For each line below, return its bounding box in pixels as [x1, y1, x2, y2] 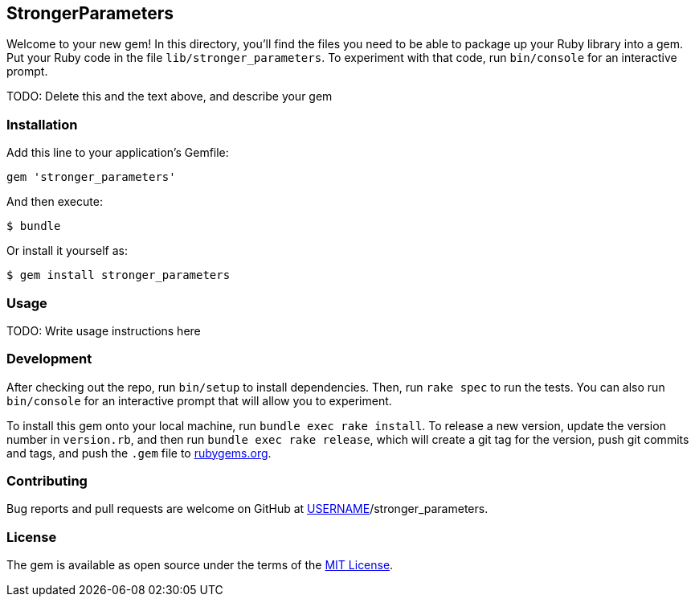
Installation [6, 116, 78, 133]
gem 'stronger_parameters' [6, 170, 176, 184]
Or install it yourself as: [6, 244, 128, 258]
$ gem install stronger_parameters [6, 269, 231, 282]
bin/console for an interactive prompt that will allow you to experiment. [6, 393, 392, 408]
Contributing [6, 473, 88, 490]
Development [6, 351, 92, 367]
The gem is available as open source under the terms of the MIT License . [6, 558, 394, 572]
